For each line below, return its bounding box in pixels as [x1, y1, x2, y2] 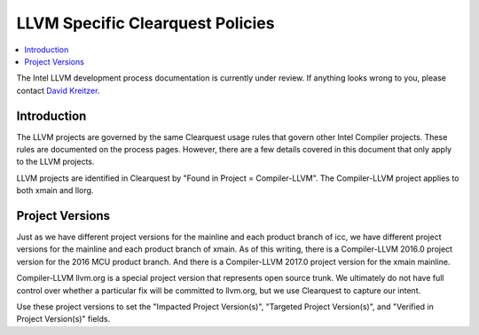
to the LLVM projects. [16, 156, 95, 167]
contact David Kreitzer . [16, 85, 100, 96]
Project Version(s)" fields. [16, 314, 111, 324]
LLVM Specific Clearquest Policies [16, 13, 275, 33]
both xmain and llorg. [16, 185, 94, 196]
